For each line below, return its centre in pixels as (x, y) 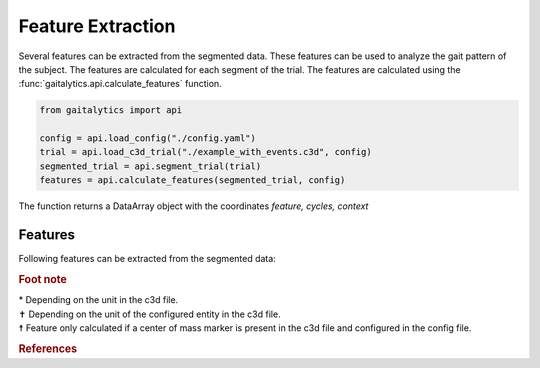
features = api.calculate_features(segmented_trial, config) (192, 180)
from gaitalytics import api (111, 110)
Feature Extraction (97, 26)
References (48, 348)
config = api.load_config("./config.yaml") (148, 138)
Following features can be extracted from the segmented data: (147, 259)
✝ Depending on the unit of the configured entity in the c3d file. (149, 314)
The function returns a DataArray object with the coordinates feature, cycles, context (193, 206)
